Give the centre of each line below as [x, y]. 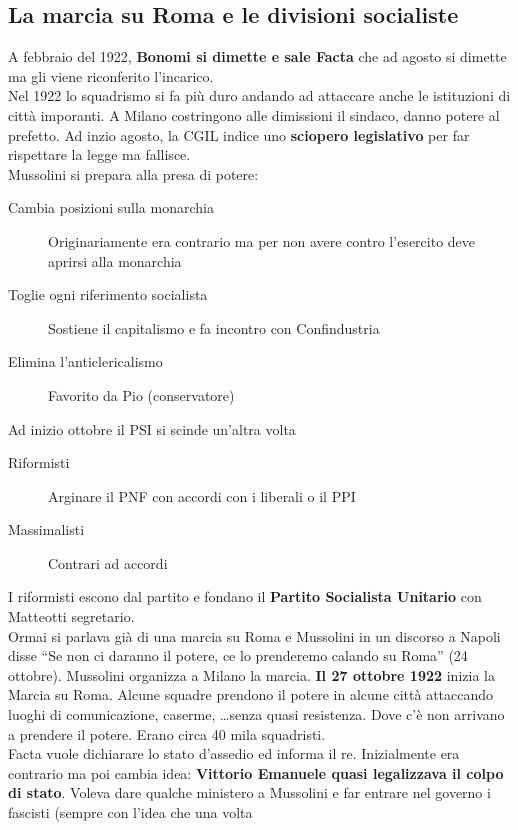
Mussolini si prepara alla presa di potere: [133, 173]
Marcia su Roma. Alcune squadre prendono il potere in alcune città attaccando [251, 694]
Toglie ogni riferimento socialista [108, 294]
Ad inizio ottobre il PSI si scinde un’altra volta [152, 428]
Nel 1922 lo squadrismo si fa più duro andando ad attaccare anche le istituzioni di [259, 95]
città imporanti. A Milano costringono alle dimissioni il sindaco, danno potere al [254, 114]
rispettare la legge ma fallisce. [99, 154]
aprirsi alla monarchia [115, 260]
